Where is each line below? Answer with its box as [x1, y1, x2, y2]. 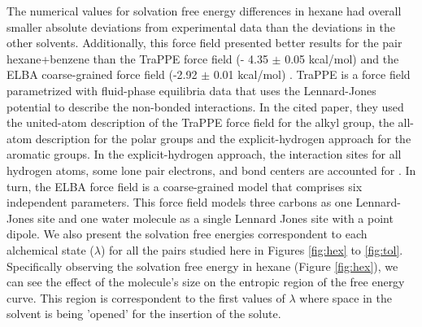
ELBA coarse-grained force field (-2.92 [7, 66, 198, 83]
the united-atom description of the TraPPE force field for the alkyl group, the [7, 114, 394, 131]
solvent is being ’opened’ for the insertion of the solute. [7, 305, 281, 322]
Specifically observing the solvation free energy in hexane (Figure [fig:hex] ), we [7, 257, 398, 274]
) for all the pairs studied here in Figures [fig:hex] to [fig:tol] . [100, 241, 403, 258]
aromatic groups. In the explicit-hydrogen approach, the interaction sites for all [7, 146, 402, 163]
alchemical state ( [7, 241, 94, 258]
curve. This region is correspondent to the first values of [7, 289, 285, 306]
